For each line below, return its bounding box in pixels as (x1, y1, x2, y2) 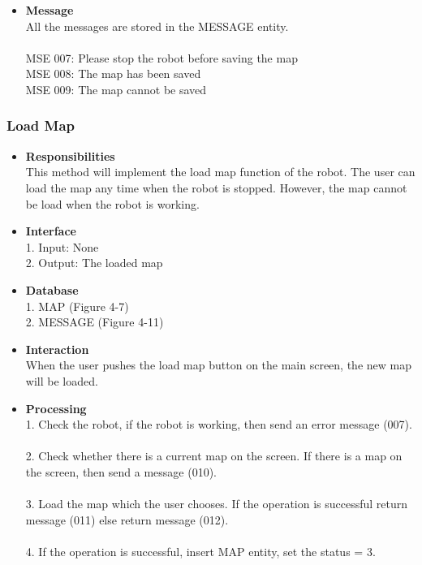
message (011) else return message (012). (25, 511, 229, 528)
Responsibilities (25, 147, 115, 164)
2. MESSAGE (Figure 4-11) (25, 313, 164, 330)
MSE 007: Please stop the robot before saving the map (25, 49, 298, 66)
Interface (25, 222, 76, 239)
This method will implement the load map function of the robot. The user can (25, 163, 416, 180)
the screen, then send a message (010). (25, 463, 217, 480)
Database (25, 281, 79, 298)
